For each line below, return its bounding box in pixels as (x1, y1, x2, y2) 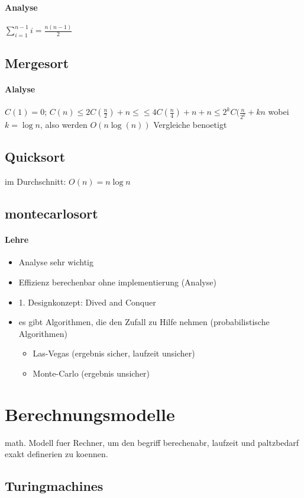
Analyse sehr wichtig (18, 256, 93, 268)
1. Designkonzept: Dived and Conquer (18, 295, 156, 308)
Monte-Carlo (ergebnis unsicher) (33, 367, 150, 379)
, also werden (40, 118, 88, 131)
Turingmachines (5, 477, 104, 495)
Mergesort (5, 54, 69, 72)
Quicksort (5, 147, 66, 166)
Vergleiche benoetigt (153, 118, 227, 131)
